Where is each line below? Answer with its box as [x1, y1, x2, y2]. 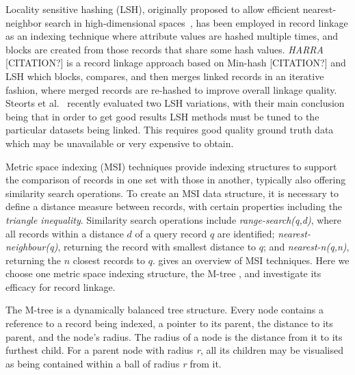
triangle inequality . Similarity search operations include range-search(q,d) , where [5, 212, 342, 227]
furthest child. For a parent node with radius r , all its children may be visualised [5, 343, 344, 357]
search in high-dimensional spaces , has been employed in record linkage [44, 15, 348, 29]
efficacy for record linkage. [5, 279, 116, 294]
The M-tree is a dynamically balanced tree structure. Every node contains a [5, 302, 324, 317]
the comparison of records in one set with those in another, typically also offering [5, 172, 346, 187]
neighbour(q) [5, 240, 58, 254]
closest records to [73, 253, 146, 267]
